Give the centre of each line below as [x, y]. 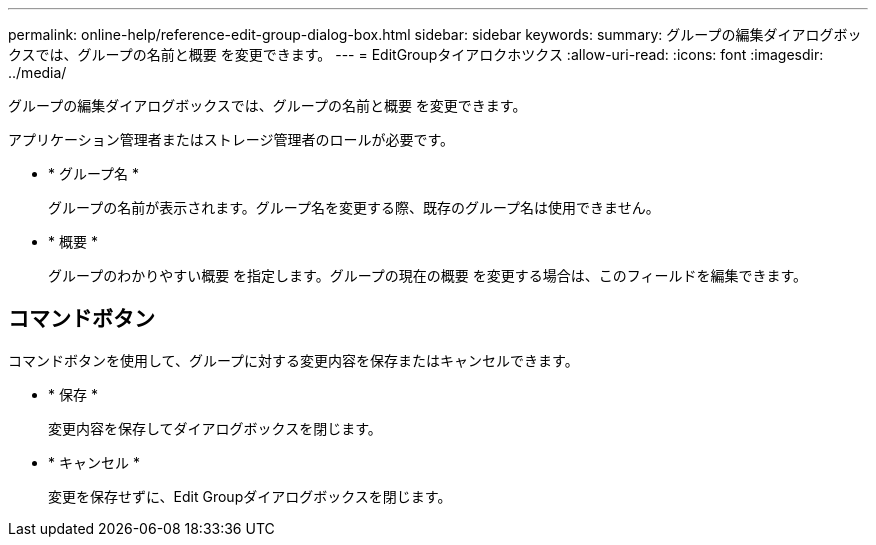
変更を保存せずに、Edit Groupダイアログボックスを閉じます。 [250, 496]
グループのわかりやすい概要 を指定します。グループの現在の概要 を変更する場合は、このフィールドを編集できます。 [428, 275]
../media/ [37, 72]
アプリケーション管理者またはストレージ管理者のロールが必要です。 [231, 139]
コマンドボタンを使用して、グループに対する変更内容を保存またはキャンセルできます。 [293, 360]
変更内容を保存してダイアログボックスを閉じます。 [215, 428]
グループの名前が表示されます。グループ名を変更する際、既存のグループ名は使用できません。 [354, 207]
